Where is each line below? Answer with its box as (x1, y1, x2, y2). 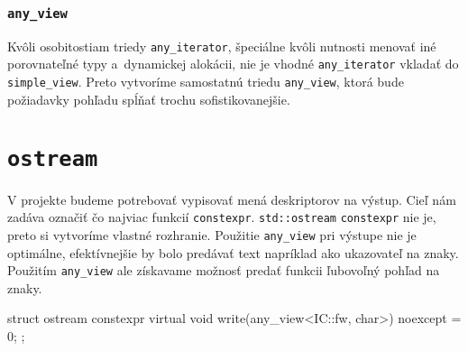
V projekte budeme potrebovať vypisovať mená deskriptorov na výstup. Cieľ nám (7, 189, 456, 208)
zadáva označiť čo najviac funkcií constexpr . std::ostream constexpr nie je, (7, 208, 436, 226)
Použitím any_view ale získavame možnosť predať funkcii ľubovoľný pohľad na (7, 261, 440, 280)
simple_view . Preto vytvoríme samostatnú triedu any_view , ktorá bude (7, 72, 404, 91)
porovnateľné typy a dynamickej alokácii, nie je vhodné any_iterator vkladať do (7, 54, 459, 73)
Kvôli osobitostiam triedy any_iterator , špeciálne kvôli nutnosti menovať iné (7, 36, 436, 55)
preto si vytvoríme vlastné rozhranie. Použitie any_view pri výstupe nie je (7, 225, 417, 244)
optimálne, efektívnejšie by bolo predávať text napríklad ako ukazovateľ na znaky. (7, 243, 459, 262)
